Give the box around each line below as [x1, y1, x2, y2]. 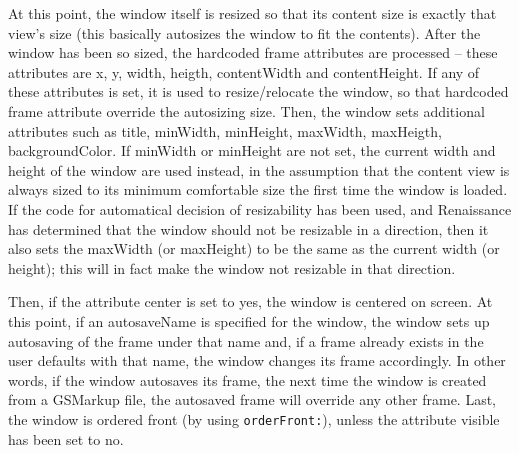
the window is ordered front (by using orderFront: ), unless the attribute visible [8, 408, 500, 429]
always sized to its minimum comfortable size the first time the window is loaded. [8, 179, 508, 200]
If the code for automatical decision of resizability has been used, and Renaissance [8, 198, 512, 219]
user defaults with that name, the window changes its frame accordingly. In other [8, 350, 506, 371]
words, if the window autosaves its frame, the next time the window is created [8, 369, 487, 390]
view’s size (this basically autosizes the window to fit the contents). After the [8, 22, 481, 43]
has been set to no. [8, 428, 124, 449]
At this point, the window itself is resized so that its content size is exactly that [8, 3, 497, 23]
